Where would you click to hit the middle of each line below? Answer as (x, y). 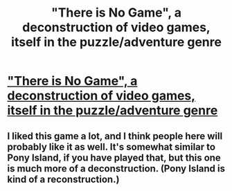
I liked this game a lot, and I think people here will (115, 136)
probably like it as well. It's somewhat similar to (111, 147)
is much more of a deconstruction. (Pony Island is (116, 169)
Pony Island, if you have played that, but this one (114, 157)
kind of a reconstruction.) (63, 179)
